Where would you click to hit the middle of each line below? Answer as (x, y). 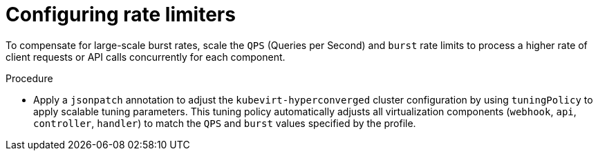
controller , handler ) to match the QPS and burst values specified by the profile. (225, 123)
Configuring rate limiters (121, 14)
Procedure (29, 78)
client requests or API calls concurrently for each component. (146, 57)
